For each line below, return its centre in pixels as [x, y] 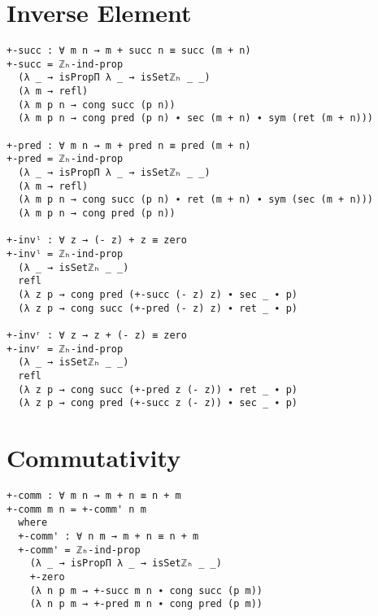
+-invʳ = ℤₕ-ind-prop [65, 349]
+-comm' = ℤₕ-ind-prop [79, 550]
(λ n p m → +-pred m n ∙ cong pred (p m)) [146, 604]
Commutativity [94, 458]
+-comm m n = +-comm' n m [76, 509]
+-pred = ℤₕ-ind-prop [65, 159]
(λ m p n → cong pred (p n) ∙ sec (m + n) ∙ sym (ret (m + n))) [196, 118]
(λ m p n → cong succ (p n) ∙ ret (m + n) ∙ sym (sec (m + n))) [196, 200]
